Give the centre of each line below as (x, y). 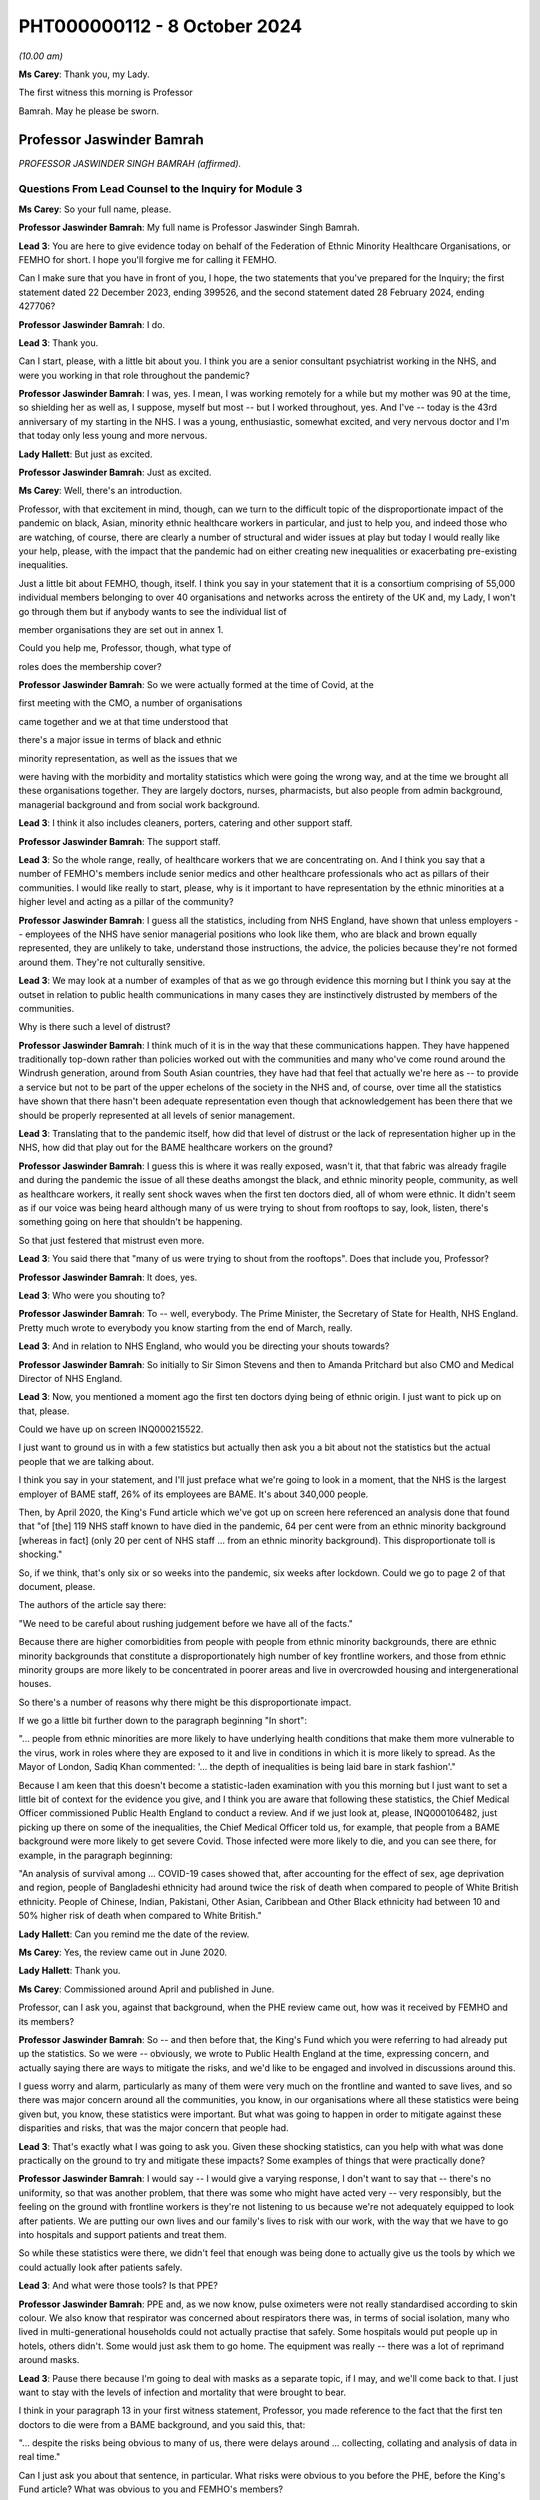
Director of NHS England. (70, 1378)
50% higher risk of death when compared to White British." (140, 1916)
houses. (35, 1684)
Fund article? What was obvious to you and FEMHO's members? (151, 2489)
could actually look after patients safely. (100, 2267)
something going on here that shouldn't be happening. (130, 1222)
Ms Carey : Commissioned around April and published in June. (146, 1989)
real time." (39, 2457)
